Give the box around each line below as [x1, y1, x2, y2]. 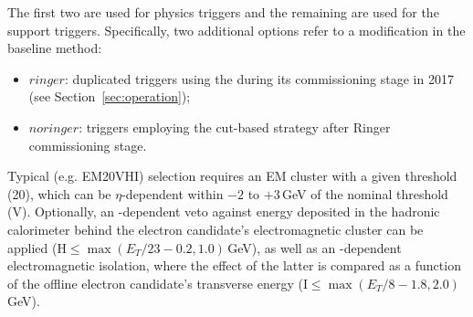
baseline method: [7, 38, 102, 58]
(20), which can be [7, 184, 111, 203]
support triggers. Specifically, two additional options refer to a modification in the [7, 20, 466, 39]
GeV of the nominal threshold [282, 184, 448, 203]
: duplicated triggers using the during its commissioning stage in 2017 [64, 69, 454, 88]
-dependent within [121, 184, 224, 203]
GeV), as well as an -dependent [227, 238, 402, 257]
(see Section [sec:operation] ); [28, 87, 191, 106]
